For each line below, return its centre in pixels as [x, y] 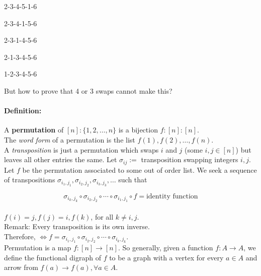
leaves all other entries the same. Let [61, 159]
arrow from [21, 267]
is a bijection [138, 130]
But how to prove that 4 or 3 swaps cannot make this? [88, 90]
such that [133, 180]
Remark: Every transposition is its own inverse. [77, 226]
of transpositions [30, 180]
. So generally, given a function [165, 248]
